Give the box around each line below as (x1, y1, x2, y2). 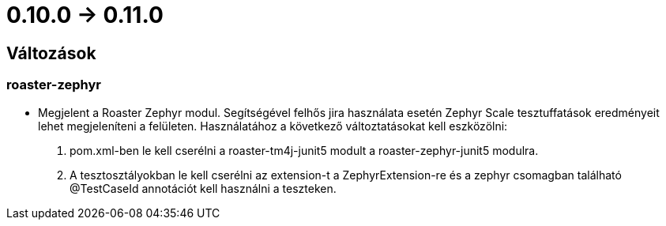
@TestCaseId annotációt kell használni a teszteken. (70, 181, 337, 195)
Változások (6, 43, 96, 63)
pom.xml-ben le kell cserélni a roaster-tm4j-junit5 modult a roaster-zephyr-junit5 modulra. (70, 143, 539, 157)
